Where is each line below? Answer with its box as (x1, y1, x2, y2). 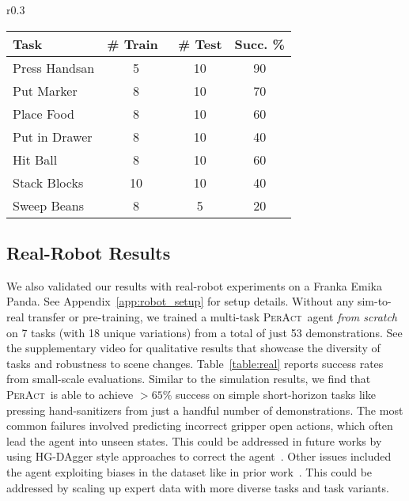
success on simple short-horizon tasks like (175, 385, 376, 402)
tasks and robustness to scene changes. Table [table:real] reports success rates (6, 355, 384, 371)
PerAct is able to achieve (6, 385, 134, 402)
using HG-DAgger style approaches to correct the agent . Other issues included (6, 448, 392, 465)
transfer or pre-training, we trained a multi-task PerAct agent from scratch (28, 308, 398, 325)
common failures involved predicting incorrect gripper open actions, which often (6, 417, 393, 434)
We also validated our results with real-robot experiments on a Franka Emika (6, 277, 383, 294)
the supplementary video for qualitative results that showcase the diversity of (6, 340, 381, 356)
